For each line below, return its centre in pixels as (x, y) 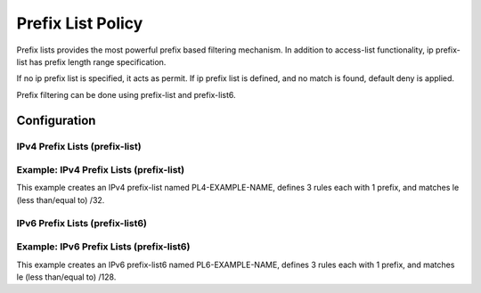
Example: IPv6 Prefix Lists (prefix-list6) (103, 247)
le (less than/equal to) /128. (66, 277)
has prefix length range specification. (98, 61)
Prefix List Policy (80, 23)
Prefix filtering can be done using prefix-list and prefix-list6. (126, 94)
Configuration (56, 120)
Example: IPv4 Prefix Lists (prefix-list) (101, 170)
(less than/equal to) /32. (61, 199)
